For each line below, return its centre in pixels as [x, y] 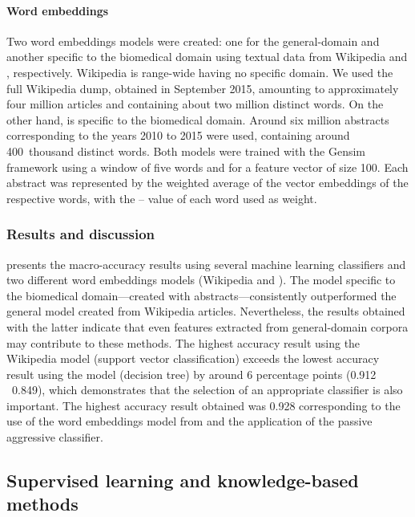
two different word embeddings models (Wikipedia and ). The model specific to [201, 280]
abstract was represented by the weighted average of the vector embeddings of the [207, 183]
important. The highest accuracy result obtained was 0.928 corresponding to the [203, 405]
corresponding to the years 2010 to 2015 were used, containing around [178, 135]
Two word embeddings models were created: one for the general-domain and [193, 41]
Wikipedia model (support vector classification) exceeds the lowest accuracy [193, 358]
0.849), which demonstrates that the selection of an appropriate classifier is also [207, 390]
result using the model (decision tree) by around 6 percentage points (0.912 [191, 374]
